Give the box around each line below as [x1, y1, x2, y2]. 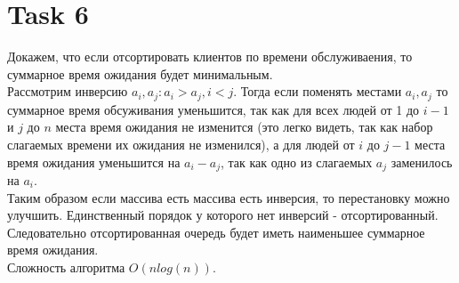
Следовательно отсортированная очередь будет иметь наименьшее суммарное [7, 222, 425, 241]
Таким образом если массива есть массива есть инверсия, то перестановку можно [7, 188, 450, 206]
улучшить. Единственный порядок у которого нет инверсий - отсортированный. [7, 206, 439, 224]
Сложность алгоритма [7, 257, 125, 276]
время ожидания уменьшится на [7, 152, 181, 171]
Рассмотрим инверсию [7, 82, 128, 101]
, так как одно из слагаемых [220, 152, 373, 171]
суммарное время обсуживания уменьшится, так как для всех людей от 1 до [7, 100, 420, 118]
